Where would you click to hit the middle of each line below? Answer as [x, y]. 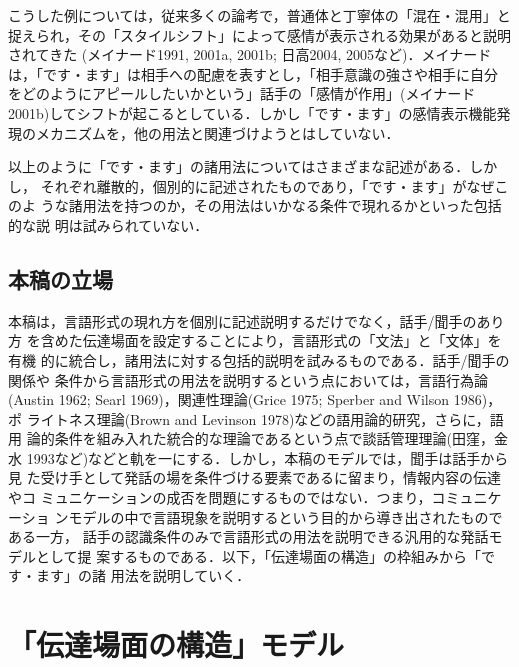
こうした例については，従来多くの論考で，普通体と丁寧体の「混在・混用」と [259, 15]
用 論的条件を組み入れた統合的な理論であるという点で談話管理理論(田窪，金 [258, 438]
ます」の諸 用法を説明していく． [143, 575]
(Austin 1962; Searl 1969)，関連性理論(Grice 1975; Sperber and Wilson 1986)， [255, 399]
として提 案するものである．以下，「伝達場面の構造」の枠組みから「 [258, 555]
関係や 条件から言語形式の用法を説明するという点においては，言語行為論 [248, 379]
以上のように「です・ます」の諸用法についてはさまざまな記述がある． [239, 166]
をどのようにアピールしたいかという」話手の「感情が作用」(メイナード [242, 93]
